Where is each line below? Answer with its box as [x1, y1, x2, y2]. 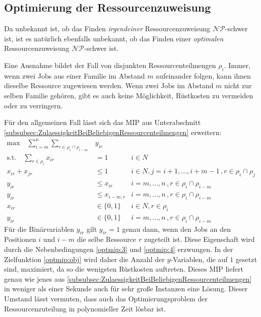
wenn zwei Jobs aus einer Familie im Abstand [4, 70, 145, 81]
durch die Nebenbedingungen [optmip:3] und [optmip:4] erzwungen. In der [4, 243, 233, 254]
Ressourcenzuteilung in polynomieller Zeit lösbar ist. [4, 303, 166, 313]
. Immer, [224, 59, 251, 70]
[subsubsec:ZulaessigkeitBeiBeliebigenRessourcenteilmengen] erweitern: [4, 126, 222, 137]
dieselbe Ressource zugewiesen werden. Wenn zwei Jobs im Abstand [4, 80, 214, 91]
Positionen [4, 234, 36, 244]
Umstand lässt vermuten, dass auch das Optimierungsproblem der [4, 293, 208, 303]
